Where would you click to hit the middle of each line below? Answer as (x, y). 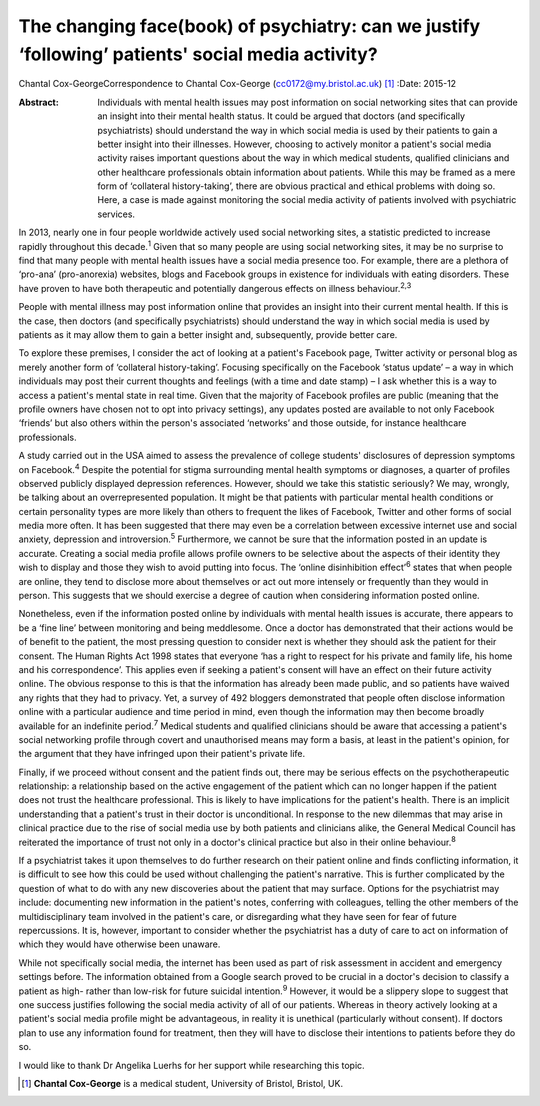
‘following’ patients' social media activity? (198, 54)
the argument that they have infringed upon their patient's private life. (162, 754)
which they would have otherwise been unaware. (119, 944)
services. (116, 214)
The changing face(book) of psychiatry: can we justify (249, 26)
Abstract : (38, 102)
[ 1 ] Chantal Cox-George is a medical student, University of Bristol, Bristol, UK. (182, 1083)
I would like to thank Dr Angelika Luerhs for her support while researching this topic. (191, 1065)
